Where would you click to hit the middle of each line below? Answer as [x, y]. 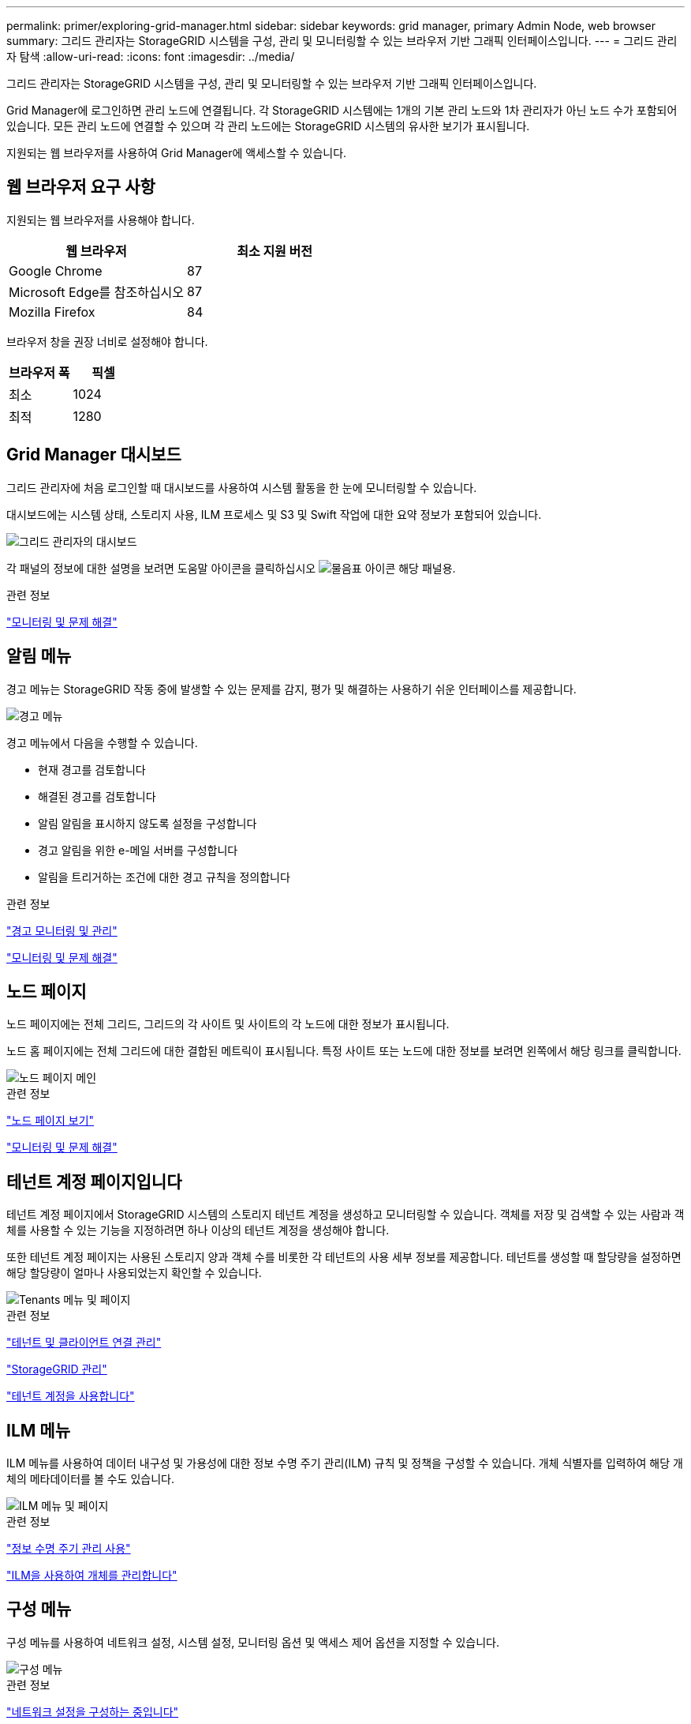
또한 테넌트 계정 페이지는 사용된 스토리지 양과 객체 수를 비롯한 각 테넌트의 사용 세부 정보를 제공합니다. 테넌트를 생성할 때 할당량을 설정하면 [344, 1257]
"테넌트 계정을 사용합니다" [71, 1396]
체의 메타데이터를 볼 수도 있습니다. [90, 1479]
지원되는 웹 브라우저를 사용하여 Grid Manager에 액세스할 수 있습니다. [177, 153]
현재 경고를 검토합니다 [92, 769]
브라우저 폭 [39, 372]
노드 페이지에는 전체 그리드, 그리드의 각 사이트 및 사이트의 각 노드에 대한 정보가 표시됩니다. [228, 1024]
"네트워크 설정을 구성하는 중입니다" [93, 1711]
